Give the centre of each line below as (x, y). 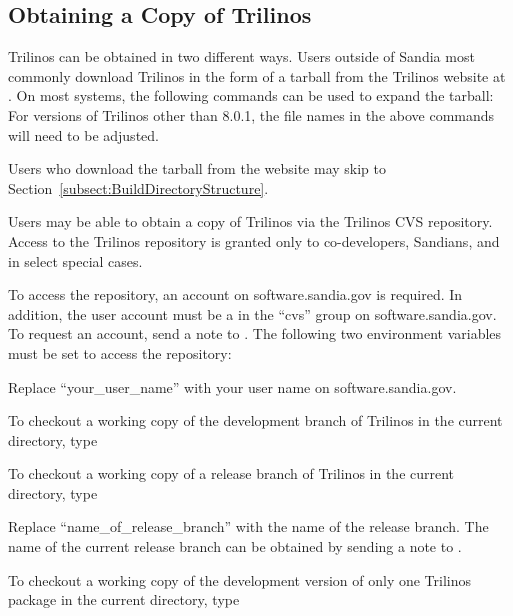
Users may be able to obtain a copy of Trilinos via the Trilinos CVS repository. (250, 221)
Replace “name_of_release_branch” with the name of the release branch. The (248, 526)
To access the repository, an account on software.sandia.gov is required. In (235, 294)
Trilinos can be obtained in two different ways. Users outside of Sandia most (241, 56)
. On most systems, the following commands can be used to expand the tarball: (251, 95)
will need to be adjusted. (83, 134)
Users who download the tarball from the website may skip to (197, 168)
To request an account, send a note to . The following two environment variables (255, 333)
